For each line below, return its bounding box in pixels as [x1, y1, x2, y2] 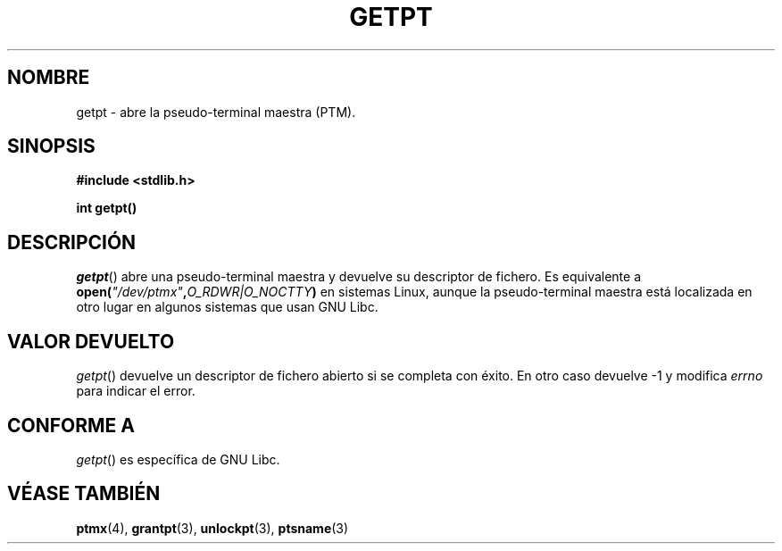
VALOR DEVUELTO [7, 330, 175, 353]
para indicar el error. [76, 383, 195, 399]
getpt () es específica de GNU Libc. [76, 451, 280, 467]
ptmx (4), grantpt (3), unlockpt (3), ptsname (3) [76, 520, 349, 536]
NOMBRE [7, 66, 90, 89]
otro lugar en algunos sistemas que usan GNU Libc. [76, 299, 379, 315]
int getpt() [76, 200, 137, 216]
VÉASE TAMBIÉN [7, 482, 161, 505]
